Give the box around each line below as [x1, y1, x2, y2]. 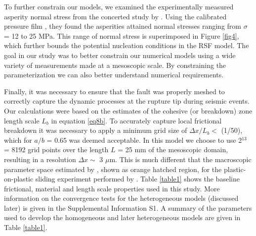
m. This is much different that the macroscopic [109, 154, 252, 164]
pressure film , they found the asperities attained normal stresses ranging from [4, 21, 242, 31]
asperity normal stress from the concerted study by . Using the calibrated [4, 11, 227, 21]
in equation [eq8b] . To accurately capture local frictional [51, 115, 222, 125]
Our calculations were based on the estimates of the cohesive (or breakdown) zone [4, 105, 253, 116]
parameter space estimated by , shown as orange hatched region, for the [4, 164, 222, 174]
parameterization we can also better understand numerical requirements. [4, 69, 224, 80]
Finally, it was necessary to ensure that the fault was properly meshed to [4, 86, 225, 96]
